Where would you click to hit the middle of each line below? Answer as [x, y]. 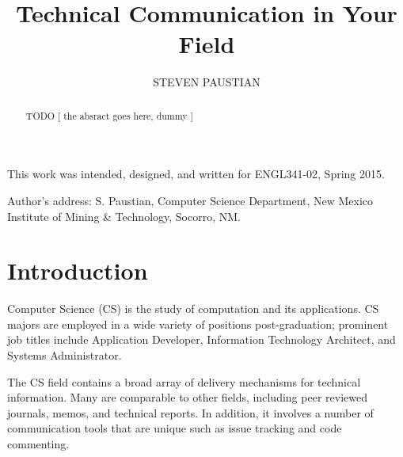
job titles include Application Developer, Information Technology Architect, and [201, 339]
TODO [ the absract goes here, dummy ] [109, 115]
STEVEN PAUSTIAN [207, 82]
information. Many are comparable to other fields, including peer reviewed [187, 397]
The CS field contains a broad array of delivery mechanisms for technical [184, 381]
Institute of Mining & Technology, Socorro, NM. [124, 216]
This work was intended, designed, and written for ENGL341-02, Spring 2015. [196, 174]
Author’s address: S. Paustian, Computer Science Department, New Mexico [190, 200]
